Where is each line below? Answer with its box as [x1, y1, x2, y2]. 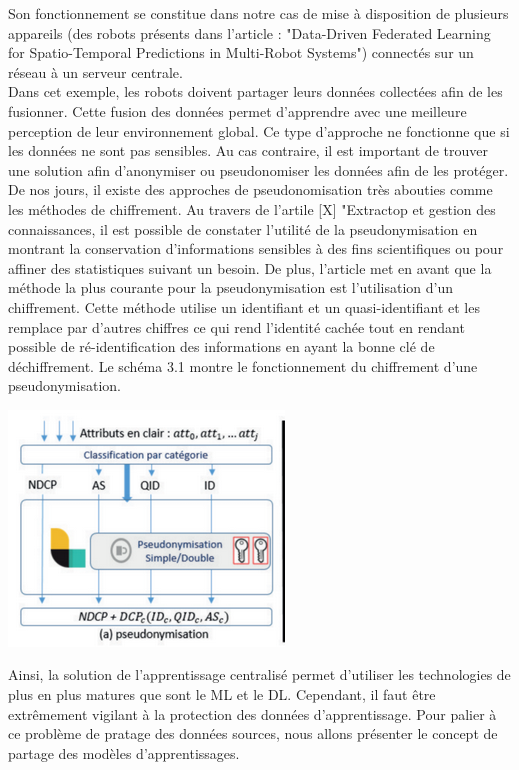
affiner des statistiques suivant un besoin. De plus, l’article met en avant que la [8, 257, 492, 278]
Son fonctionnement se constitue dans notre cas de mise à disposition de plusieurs [8, 3, 509, 23]
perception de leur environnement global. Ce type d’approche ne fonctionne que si [8, 120, 510, 141]
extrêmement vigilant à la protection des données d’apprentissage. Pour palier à [8, 703, 497, 724]
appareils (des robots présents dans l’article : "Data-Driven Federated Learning [8, 22, 491, 43]
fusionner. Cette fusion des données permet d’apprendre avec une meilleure [8, 100, 467, 121]
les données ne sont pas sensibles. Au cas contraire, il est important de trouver [8, 140, 488, 161]
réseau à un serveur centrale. [8, 61, 183, 82]
